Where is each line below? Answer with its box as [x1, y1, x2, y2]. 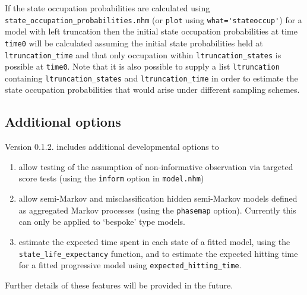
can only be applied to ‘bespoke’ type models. [18, 215, 185, 228]
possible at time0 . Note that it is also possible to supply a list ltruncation [5, 60, 280, 73]
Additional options [5, 112, 121, 131]
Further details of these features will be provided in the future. [5, 278, 233, 291]
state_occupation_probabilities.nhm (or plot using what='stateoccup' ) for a [5, 13, 302, 26]
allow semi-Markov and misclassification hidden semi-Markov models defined [18, 192, 297, 205]
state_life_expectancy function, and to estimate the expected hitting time [18, 247, 298, 259]
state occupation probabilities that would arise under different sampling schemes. [5, 83, 300, 96]
